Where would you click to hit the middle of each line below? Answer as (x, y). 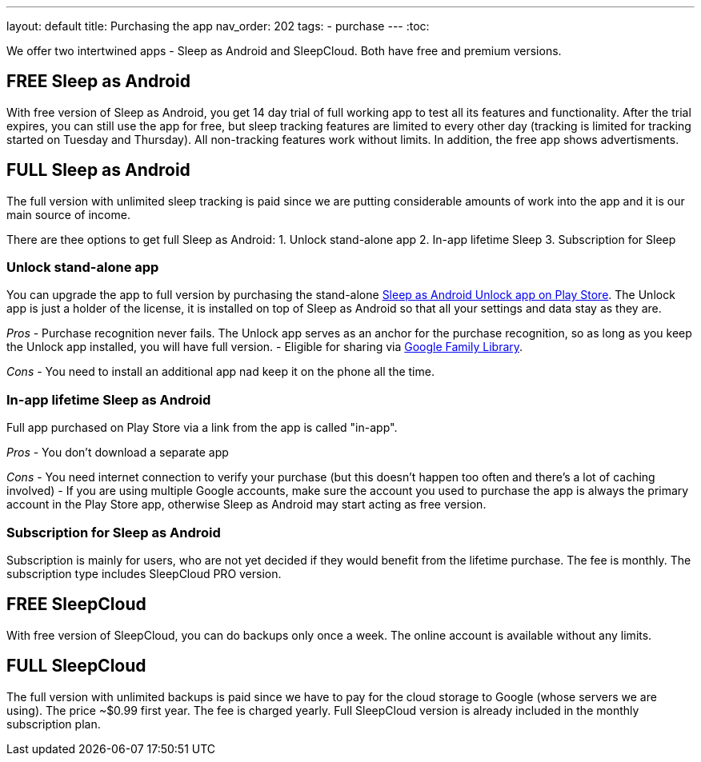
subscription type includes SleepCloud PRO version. (144, 573)
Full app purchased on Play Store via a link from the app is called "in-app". (202, 428)
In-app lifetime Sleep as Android (109, 399)
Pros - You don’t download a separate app (118, 453)
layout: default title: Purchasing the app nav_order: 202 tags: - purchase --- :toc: (218, 26)
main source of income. (68, 214)
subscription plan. (54, 724)
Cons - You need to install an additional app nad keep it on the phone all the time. (220, 372)
